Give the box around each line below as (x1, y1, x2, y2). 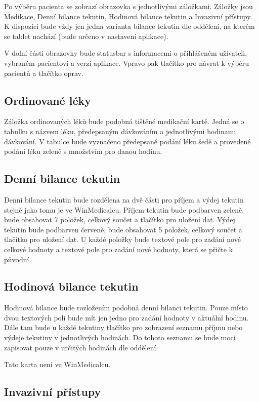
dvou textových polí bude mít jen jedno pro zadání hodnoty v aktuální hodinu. (4, 312, 249, 323)
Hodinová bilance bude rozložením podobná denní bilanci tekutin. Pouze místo (4, 302, 248, 313)
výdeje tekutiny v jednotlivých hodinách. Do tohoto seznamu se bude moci (4, 332, 236, 343)
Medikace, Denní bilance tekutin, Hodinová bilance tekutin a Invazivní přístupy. (4, 11, 252, 21)
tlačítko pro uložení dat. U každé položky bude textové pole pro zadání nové (4, 234, 241, 245)
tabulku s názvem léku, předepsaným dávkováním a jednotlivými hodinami (4, 126, 236, 136)
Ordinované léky (4, 92, 91, 108)
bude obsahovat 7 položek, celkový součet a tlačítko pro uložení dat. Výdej (4, 214, 235, 225)
